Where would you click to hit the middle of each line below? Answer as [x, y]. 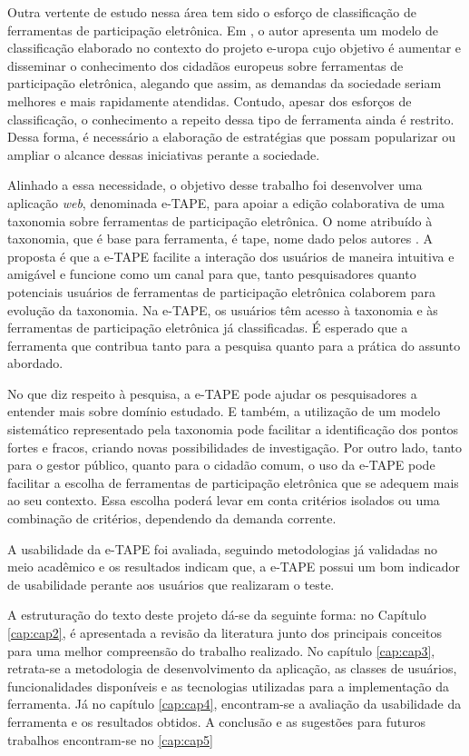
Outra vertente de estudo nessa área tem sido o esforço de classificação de [212, 12]
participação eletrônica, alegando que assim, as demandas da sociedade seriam [225, 83]
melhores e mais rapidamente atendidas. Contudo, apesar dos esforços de [210, 100]
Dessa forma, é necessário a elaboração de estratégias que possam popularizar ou [232, 137]
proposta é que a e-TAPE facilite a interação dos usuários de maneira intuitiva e [231, 256]
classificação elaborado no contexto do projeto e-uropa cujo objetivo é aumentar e [234, 48]
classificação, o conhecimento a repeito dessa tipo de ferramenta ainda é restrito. [231, 119]
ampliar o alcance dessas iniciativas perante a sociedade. [164, 154]
